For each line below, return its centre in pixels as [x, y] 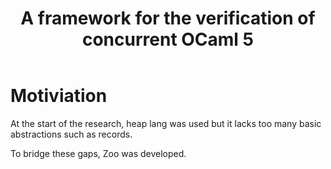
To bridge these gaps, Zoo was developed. [98, 153]
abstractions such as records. [71, 134]
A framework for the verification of [168, 18]
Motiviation [59, 96]
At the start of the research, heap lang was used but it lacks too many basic [166, 123]
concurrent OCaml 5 [168, 39]
